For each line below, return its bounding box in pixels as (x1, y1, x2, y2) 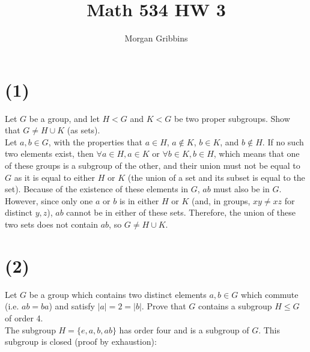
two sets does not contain (5, 218, 98, 230)
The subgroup (5, 323, 56, 336)
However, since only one (5, 194, 93, 207)
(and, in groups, (192, 194, 251, 207)
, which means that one (213, 147, 300, 160)
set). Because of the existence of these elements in (5, 183, 188, 195)
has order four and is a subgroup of (119, 323, 249, 336)
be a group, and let (29, 112, 100, 124)
